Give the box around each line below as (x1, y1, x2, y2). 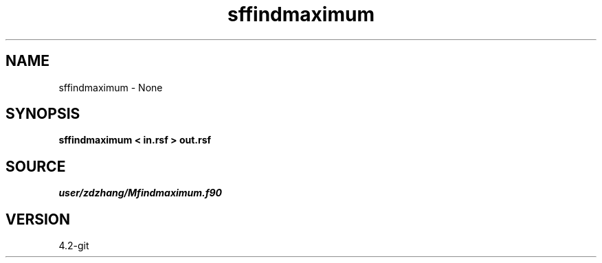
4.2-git (58, 240, 89, 252)
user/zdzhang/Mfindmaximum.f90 (58, 187, 223, 199)
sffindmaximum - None (58, 81, 163, 93)
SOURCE (5, 157, 66, 175)
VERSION (5, 210, 71, 228)
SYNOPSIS (5, 105, 80, 123)
